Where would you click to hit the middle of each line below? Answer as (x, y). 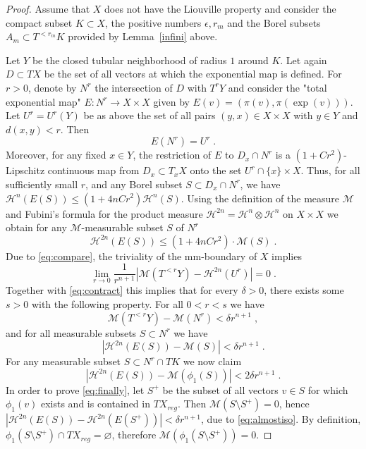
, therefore (134, 435)
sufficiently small (42, 184)
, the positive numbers (153, 22)
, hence (294, 404)
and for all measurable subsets (71, 332)
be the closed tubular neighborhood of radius (129, 60)
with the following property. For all (107, 303)
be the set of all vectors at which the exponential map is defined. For (193, 74)
